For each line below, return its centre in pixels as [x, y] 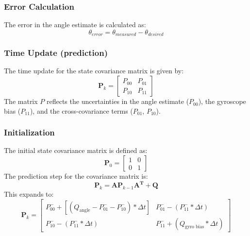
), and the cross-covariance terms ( [81, 110]
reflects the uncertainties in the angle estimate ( [118, 101]
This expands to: [29, 194]
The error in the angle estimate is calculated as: [75, 25]
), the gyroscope [222, 101]
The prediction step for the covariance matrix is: [76, 176]
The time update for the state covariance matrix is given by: [94, 71]
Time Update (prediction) [56, 53]
